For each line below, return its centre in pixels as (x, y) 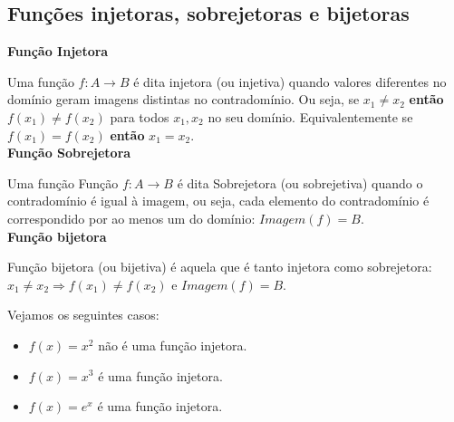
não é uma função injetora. (173, 345)
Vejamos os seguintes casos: (83, 315)
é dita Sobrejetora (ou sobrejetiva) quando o (300, 182)
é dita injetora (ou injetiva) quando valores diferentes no (290, 81)
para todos (140, 116)
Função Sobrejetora (69, 153)
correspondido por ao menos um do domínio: (131, 218)
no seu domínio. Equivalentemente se (310, 116)
